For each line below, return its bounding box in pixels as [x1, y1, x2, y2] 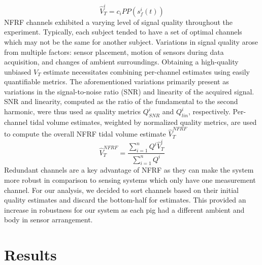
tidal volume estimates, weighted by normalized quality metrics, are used [29, 116, 257, 127]
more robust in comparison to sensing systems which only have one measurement [4, 175, 256, 185]
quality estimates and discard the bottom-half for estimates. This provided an [4, 194, 246, 205]
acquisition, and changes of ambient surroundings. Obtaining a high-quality [4, 56, 239, 67]
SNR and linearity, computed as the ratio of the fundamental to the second [4, 96, 238, 107]
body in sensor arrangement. [4, 214, 93, 225]
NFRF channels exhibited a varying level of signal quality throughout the [4, 16, 233, 27]
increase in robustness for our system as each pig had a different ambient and [4, 204, 245, 215]
